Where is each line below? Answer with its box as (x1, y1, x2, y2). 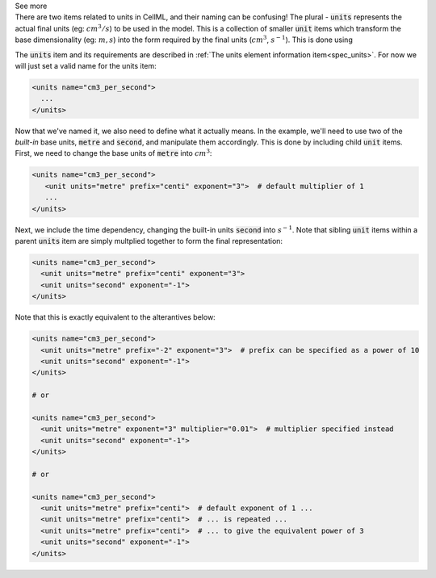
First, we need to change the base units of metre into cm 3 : (15, 148, 212, 158)
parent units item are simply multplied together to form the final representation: (15, 237, 283, 246)
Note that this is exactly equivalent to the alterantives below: (15, 312, 216, 322)
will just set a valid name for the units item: (15, 61, 157, 70)
